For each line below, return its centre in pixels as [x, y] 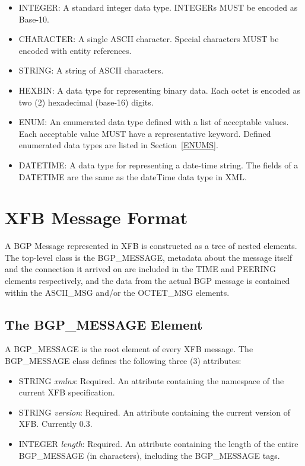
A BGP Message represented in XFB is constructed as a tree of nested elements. [151, 246]
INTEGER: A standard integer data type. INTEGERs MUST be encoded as [158, 7]
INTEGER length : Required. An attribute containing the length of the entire [158, 443]
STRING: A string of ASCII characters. [91, 70]
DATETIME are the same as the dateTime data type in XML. [133, 176]
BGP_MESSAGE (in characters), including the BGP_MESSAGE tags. [149, 455]
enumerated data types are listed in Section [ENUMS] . [118, 145]
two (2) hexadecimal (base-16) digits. [86, 102]
